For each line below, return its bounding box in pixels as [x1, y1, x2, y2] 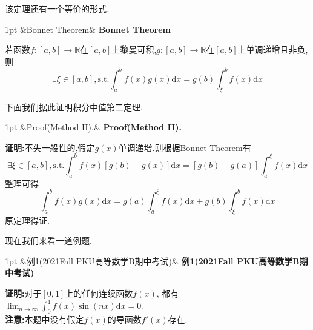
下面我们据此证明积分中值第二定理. [5, 100, 143, 113]
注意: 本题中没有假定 [5, 312, 84, 325]
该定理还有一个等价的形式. [5, 2, 109, 15]
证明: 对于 [5, 287, 42, 300]
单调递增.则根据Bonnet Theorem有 [118, 141, 251, 153]
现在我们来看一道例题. [5, 234, 92, 247]
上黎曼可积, [111, 43, 157, 56]
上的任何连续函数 [65, 287, 133, 300]
